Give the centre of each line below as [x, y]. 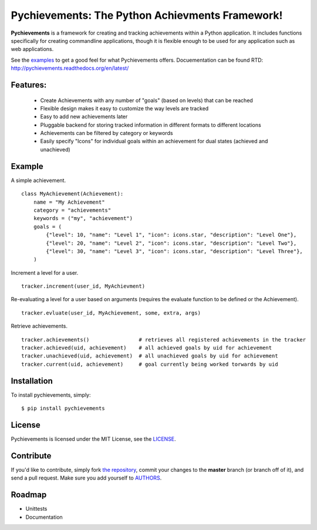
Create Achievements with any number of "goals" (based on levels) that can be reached [147, 100]
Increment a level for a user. [45, 272]
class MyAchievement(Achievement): [72, 194]
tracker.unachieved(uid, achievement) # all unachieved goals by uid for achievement [150, 356]
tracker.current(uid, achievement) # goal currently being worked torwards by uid [150, 364]
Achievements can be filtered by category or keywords [107, 133]
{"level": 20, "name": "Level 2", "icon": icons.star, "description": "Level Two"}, [171, 243]
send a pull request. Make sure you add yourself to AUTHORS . [86, 478]
